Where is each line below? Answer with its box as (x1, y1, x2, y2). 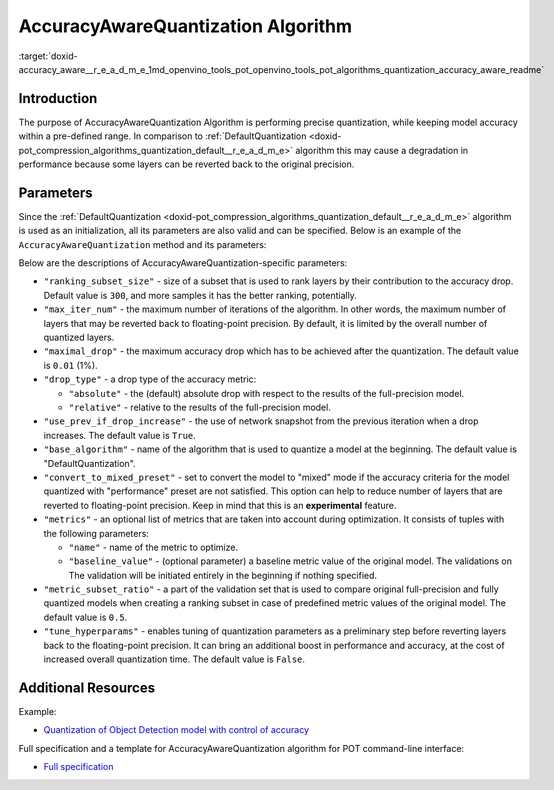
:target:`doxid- (18, 50, 79, 62)
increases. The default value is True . (43, 429, 197, 441)
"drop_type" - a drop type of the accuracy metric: (43, 373, 257, 385)
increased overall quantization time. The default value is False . (43, 653, 305, 665)
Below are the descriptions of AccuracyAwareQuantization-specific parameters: (18, 257, 348, 269)
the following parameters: (43, 527, 150, 539)
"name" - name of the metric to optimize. (68, 541, 239, 553)
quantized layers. (43, 331, 115, 344)
